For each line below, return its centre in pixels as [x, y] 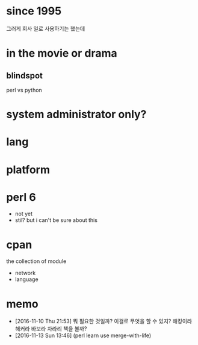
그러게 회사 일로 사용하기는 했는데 [46, 28]
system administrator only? [76, 114]
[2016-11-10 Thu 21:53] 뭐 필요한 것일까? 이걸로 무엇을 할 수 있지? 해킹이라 [104, 321]
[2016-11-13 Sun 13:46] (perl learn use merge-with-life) [83, 335]
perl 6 [21, 197]
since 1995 [34, 11]
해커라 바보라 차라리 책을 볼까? [51, 329]
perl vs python [24, 90]
